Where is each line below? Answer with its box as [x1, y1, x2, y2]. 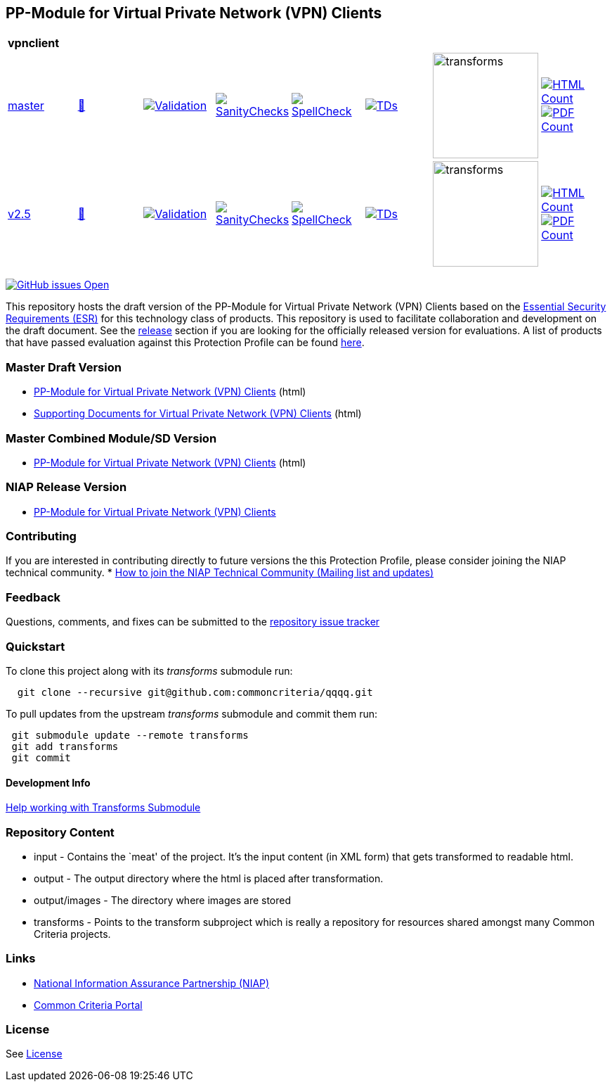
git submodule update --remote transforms [11, 729, 249, 741]
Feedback [6, 590, 61, 604]
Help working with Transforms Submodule [6, 801, 201, 814]
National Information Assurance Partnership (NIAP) [34, 977, 270, 989]
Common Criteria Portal [34, 998, 143, 1011]
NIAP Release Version [6, 480, 127, 495]
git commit [11, 751, 71, 763]
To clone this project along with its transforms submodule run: [6, 664, 293, 677]
